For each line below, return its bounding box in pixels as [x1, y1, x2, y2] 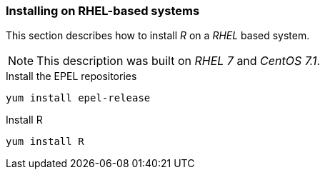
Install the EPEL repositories [6, 70, 137, 83]
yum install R [6, 136, 84, 148]
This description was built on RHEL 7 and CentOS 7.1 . [36, 54, 321, 69]
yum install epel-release [6, 92, 151, 104]
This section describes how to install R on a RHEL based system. [6, 29, 310, 42]
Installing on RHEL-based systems [6, 4, 200, 18]
